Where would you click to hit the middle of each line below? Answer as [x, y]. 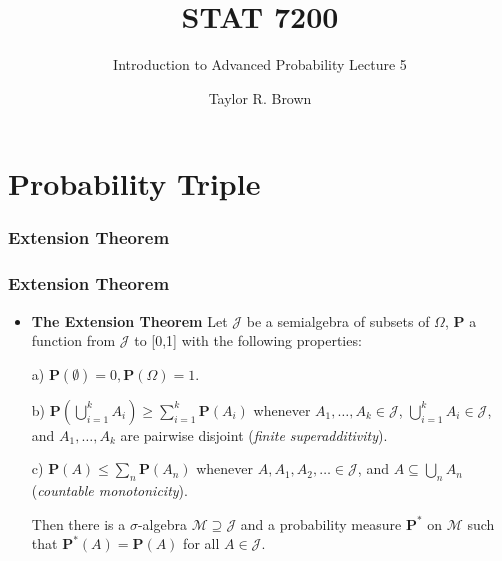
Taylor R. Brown [260, 97]
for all [201, 543]
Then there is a [78, 523]
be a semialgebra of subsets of [338, 320]
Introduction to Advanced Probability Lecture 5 [260, 64]
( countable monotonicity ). [109, 490]
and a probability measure [321, 523]
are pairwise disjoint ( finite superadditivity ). [254, 434]
